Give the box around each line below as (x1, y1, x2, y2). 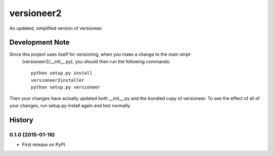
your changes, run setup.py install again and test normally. (9, 102, 131, 108)
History (9, 116, 34, 124)
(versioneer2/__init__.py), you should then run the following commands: (22, 58, 170, 64)
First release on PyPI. (22, 141, 67, 147)
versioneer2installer (31, 77, 84, 83)
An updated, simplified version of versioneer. (9, 25, 103, 31)
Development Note (9, 38, 70, 47)
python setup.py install (31, 70, 93, 76)
